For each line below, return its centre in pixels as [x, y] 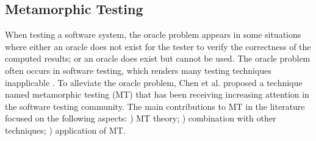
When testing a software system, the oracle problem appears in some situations [153, 34]
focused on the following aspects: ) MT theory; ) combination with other [141, 118]
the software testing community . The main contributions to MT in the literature [155, 106]
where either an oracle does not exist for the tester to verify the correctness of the [158, 46]
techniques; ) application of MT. [65, 130]
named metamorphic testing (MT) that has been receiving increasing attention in [157, 94]
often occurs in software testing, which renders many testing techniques [138, 70]
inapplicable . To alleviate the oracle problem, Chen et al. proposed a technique [154, 82]
